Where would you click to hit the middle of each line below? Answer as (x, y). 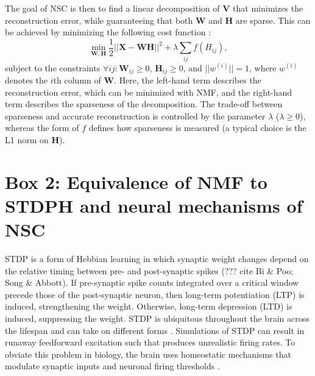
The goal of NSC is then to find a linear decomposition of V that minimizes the (154, 8)
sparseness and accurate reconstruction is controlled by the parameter (135, 115)
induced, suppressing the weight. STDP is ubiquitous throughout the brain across (157, 318)
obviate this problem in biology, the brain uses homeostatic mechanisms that (148, 354)
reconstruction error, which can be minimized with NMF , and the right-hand (149, 92)
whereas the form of (42, 128)
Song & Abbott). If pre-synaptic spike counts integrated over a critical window (152, 282)
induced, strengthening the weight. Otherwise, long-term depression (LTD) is (149, 306)
